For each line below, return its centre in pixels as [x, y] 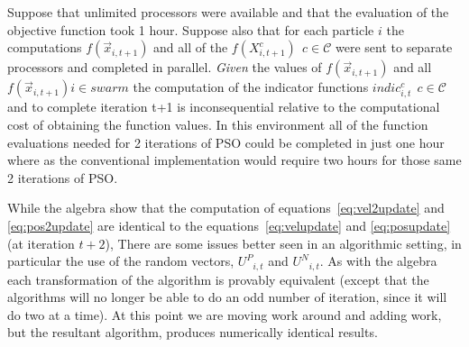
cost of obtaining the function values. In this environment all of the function [218, 124]
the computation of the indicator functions [251, 87]
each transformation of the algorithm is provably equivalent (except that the [218, 279]
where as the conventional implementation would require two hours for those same [234, 160]
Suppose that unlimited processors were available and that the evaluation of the [228, 12]
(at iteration [41, 243]
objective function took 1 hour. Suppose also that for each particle [191, 29]
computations [45, 47]
